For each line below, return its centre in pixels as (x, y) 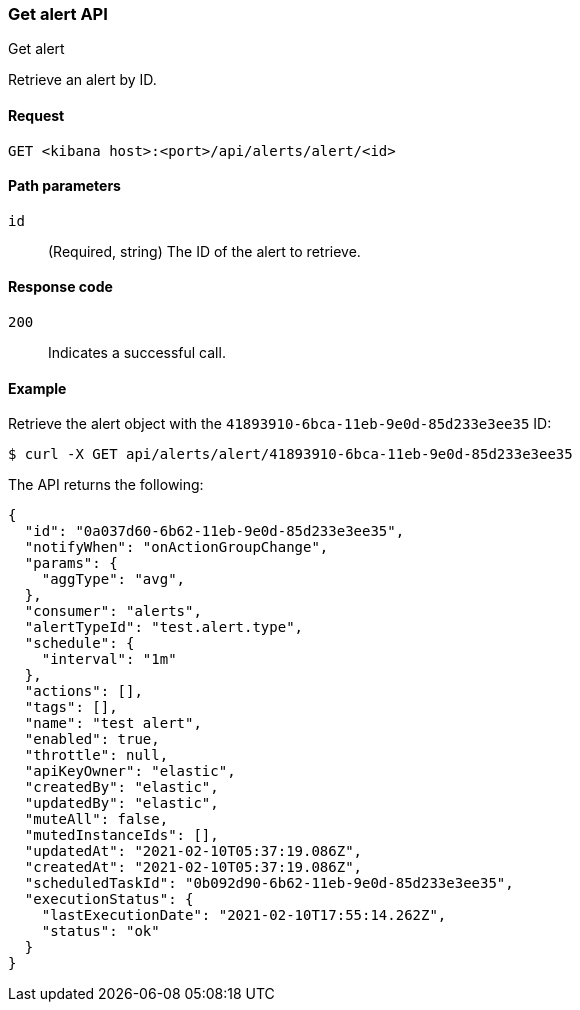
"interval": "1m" (109, 659)
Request (36, 115)
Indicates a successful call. (137, 353)
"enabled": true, (92, 739)
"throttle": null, (96, 755)
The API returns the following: (106, 485)
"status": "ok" (100, 931)
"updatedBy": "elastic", (121, 803)
